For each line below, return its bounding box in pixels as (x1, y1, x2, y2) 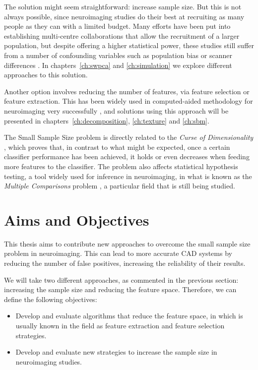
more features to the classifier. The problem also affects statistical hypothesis (4, 161, 238, 171)
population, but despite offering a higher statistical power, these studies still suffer (4, 40, 254, 51)
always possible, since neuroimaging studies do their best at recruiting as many (4, 11, 245, 21)
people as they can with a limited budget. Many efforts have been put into (4, 21, 231, 31)
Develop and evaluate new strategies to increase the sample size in (15, 347, 217, 357)
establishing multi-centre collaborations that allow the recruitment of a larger (4, 30, 240, 41)
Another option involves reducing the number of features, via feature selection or (4, 86, 250, 96)
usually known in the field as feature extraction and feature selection (15, 320, 225, 330)
